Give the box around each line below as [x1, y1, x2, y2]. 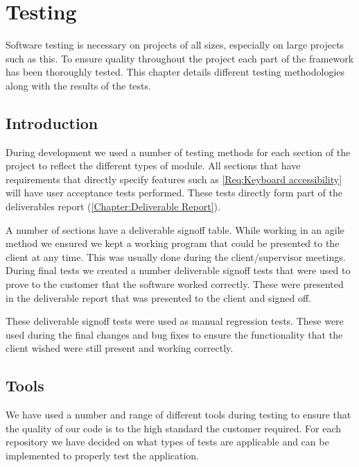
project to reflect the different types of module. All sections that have [6, 158, 301, 173]
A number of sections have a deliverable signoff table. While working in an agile [6, 222, 344, 237]
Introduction [6, 112, 98, 133]
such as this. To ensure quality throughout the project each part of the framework [6, 51, 354, 65]
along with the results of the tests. [6, 78, 151, 92]
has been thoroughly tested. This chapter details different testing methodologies [6, 65, 345, 79]
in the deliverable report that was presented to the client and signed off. [6, 290, 311, 305]
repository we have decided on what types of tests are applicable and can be [6, 434, 329, 449]
